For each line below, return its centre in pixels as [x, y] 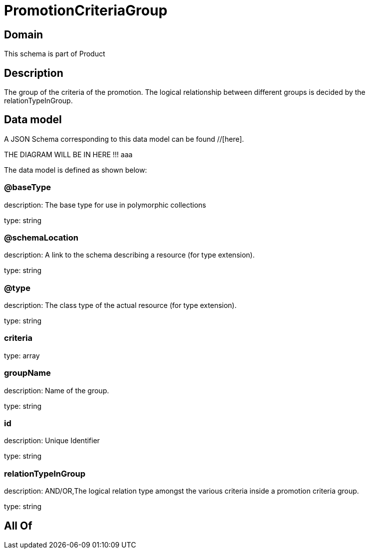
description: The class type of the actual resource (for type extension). [120, 305]
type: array [22, 355]
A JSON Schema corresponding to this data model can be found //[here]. [124, 139]
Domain [24, 34]
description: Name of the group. [57, 390]
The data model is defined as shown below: [76, 170]
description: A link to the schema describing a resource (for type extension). [129, 255]
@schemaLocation [41, 237]
